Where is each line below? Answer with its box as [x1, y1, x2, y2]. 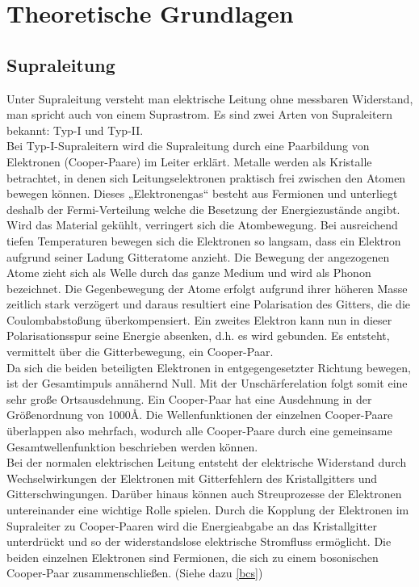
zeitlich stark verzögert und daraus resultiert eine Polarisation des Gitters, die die [6, 296, 411, 312]
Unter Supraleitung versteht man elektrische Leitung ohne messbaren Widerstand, [6, 90, 413, 107]
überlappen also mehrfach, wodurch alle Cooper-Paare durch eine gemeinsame [6, 422, 392, 439]
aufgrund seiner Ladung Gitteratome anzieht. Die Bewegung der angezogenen [6, 248, 390, 265]
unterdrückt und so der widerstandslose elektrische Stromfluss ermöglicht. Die [6, 533, 392, 550]
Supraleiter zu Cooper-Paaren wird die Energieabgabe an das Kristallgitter [6, 517, 378, 534]
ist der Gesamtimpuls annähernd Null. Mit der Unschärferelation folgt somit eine [6, 375, 408, 392]
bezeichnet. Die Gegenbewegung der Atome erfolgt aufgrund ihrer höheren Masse [6, 279, 408, 296]
